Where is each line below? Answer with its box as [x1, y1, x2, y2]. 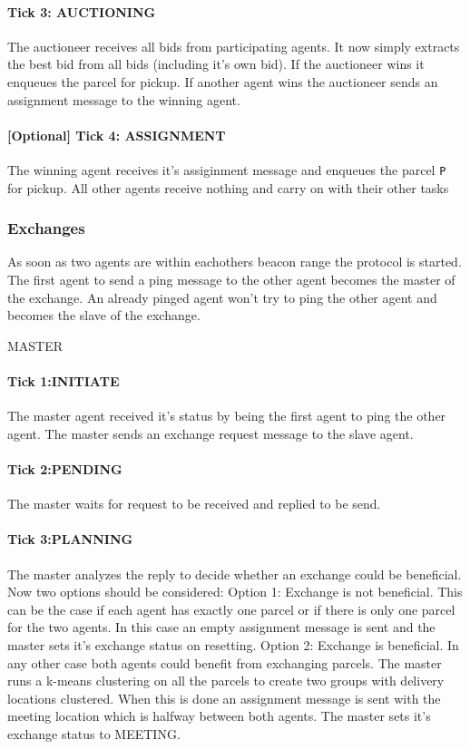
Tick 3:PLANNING [7, 530, 133, 549]
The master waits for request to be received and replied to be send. [7, 494, 381, 513]
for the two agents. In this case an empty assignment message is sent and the [7, 618, 436, 637]
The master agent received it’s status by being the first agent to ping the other [7, 406, 446, 425]
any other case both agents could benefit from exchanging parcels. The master [7, 653, 442, 672]
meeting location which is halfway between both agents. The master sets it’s [7, 706, 431, 725]
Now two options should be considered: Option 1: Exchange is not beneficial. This [7, 582, 463, 601]
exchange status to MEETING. [7, 724, 181, 743]
